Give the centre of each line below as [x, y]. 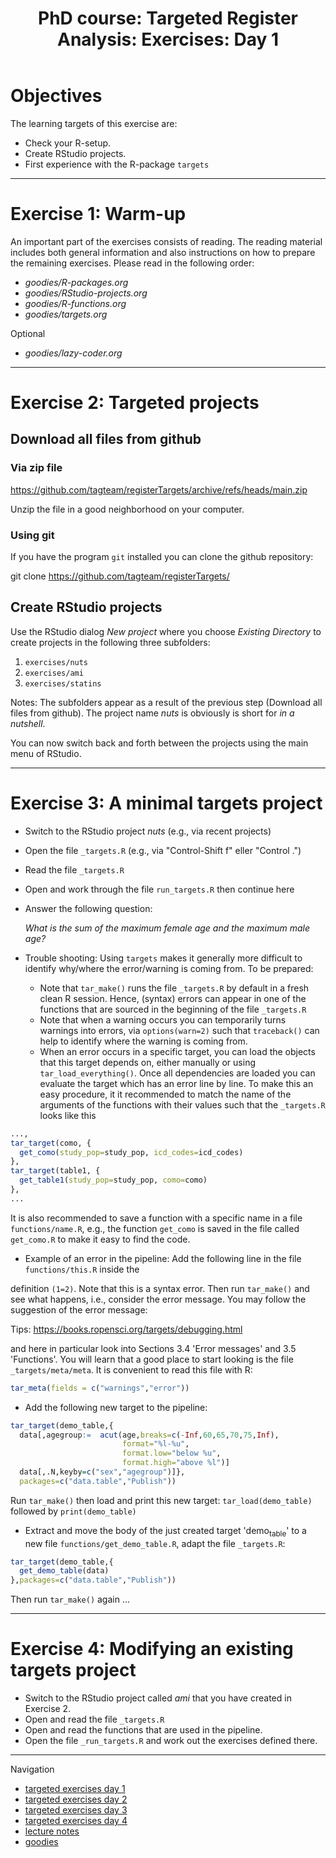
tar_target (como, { [51, 1143]
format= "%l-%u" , [155, 1444]
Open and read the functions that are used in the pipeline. [143, 1730]
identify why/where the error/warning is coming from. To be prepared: [169, 968]
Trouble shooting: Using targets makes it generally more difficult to [163, 958]
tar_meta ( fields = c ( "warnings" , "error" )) [100, 1388]
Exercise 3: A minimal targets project [166, 803]
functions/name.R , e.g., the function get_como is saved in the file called [155, 1228]
